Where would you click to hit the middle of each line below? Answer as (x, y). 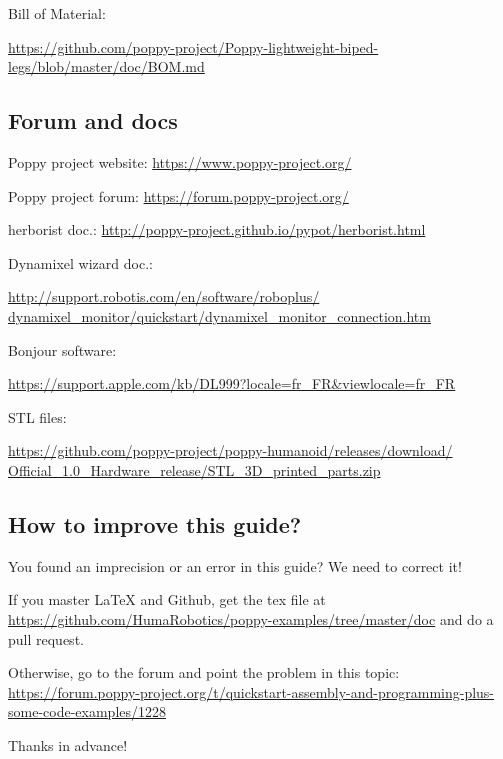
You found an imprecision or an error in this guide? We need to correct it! (235, 565)
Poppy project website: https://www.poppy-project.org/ (180, 161)
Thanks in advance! (68, 744)
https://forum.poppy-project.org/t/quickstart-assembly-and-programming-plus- (251, 691)
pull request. (46, 638)
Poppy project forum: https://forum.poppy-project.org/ (178, 195)
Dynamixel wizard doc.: (80, 262)
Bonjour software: (62, 349)
